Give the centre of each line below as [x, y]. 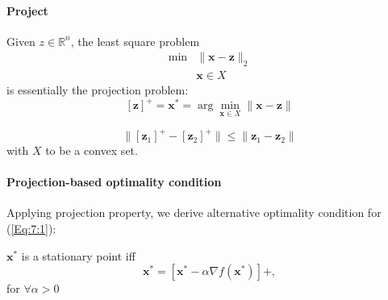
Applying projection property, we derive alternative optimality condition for [194, 212]
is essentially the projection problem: [98, 90]
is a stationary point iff [78, 255]
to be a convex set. [92, 150]
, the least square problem [135, 41]
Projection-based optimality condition [114, 182]
